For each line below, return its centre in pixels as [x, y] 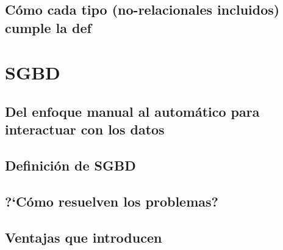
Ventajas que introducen [84, 237]
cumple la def [48, 27]
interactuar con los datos [85, 129]
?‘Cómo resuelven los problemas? [112, 201]
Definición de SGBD [70, 165]
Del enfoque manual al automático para [132, 111]
